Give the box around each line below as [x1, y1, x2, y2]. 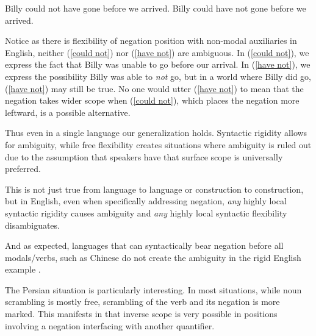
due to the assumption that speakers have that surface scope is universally [5, 150, 283, 163]
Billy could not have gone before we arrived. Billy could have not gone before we [5, 2, 306, 14]
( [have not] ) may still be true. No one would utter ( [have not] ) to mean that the [5, 82, 304, 95]
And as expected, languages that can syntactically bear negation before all [5, 239, 284, 252]
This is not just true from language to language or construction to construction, [5, 182, 304, 195]
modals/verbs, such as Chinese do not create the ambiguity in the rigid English [5, 251, 301, 263]
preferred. [5, 162, 41, 175]
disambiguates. [5, 218, 60, 231]
